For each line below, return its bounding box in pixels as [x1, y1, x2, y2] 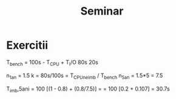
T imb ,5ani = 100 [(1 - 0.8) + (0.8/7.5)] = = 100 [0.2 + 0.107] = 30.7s [6, 85, 170, 94]
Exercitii [6, 38, 49, 52]
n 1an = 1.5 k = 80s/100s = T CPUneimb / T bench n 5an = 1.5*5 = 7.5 [6, 72, 163, 80]
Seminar [80, 4, 124, 18]
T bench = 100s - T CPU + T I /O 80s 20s [6, 58, 98, 67]
